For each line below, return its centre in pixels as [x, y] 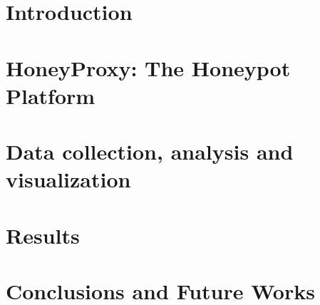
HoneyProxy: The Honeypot [148, 67]
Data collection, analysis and [150, 151]
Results [43, 235]
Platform [51, 95]
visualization [68, 179]
